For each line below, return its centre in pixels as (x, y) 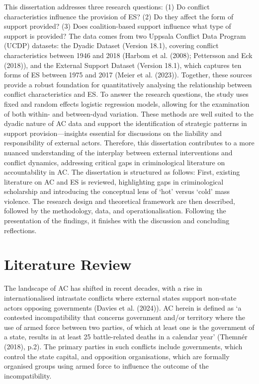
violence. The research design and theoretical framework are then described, (120, 201)
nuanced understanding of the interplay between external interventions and (118, 152)
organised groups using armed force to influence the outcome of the (106, 366)
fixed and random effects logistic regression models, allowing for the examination (127, 103)
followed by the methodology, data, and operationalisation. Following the (115, 211)
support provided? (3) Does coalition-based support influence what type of (118, 26)
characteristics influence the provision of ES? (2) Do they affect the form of (119, 16)
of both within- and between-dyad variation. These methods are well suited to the (129, 113)
